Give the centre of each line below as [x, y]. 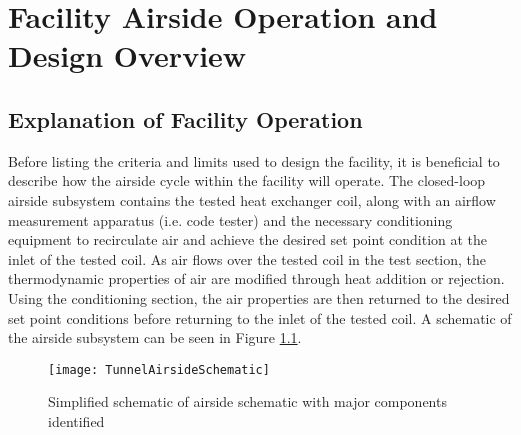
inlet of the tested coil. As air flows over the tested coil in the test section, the [247, 258]
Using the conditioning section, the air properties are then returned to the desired [259, 297]
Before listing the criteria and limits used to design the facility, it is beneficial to [254, 160]
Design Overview [127, 55]
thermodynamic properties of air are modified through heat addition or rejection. [256, 278]
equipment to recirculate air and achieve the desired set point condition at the [248, 239]
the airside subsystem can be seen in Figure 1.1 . [155, 337]
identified [76, 420]
